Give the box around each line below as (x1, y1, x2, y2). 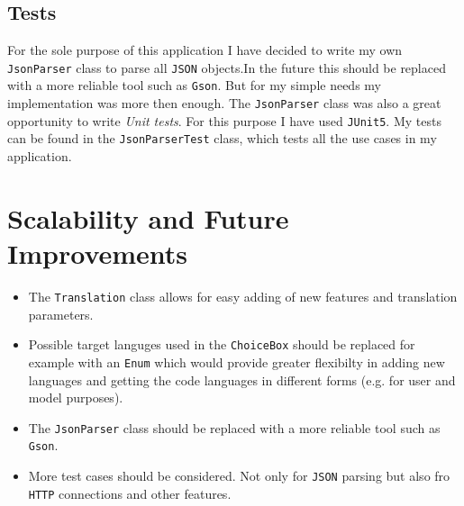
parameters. (28, 304, 94, 323)
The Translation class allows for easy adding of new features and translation (28, 286, 458, 305)
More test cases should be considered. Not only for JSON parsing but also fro (28, 466, 450, 485)
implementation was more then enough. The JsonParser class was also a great (7, 94, 441, 113)
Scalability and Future (7, 199, 289, 236)
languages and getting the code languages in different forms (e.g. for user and (28, 370, 456, 389)
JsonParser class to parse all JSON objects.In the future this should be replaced (7, 58, 446, 77)
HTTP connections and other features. (28, 483, 232, 502)
